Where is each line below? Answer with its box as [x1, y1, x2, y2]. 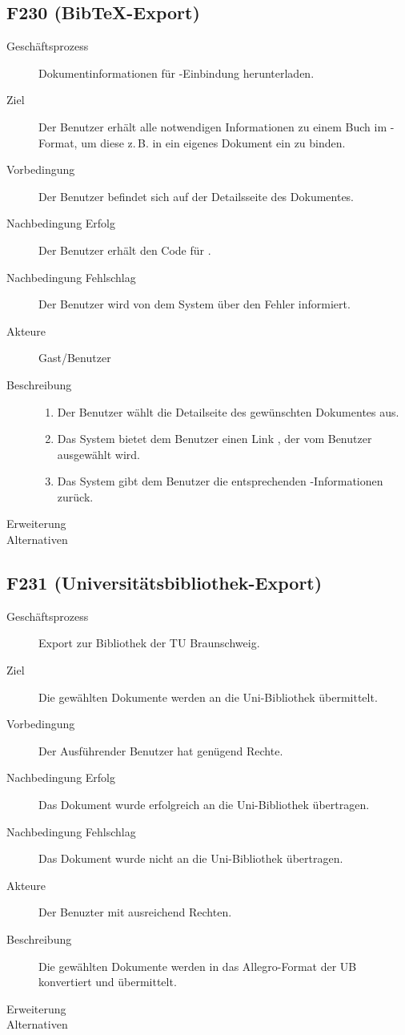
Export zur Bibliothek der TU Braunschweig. [38, 634, 260, 651]
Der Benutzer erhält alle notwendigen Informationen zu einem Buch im [38, 118, 387, 135]
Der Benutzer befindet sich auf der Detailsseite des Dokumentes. [38, 187, 355, 204]
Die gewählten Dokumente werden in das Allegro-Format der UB [38, 957, 357, 974]
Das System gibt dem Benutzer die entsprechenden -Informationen [57, 473, 383, 489]
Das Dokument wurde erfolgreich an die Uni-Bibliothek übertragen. [38, 796, 370, 813]
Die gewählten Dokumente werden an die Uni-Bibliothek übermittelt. [38, 688, 378, 705]
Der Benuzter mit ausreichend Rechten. [38, 904, 232, 920]
